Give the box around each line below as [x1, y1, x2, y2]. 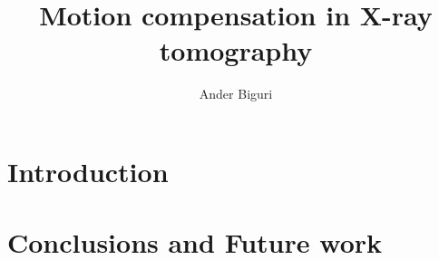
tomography [159, 32, 313, 69]
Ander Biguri [199, 84, 273, 103]
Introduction [7, 152, 169, 189]
